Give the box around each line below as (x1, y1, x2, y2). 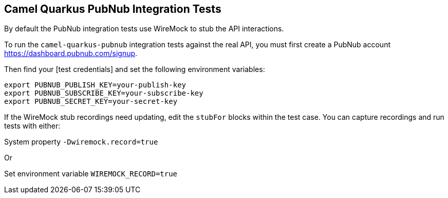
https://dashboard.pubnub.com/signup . (4, 49, 138, 58)
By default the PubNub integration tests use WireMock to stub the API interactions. (4, 24, 284, 33)
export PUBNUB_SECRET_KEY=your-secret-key (4, 97, 178, 106)
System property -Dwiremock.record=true (4, 137, 158, 147)
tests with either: (4, 121, 61, 131)
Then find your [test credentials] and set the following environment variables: (4, 65, 265, 74)
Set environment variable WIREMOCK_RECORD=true (4, 169, 178, 178)
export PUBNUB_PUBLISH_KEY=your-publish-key (4, 81, 186, 89)
